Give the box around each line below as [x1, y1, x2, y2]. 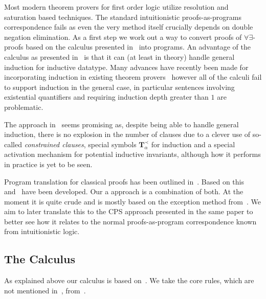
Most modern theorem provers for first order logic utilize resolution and [4, 2, 229, 12]
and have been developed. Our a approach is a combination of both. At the [4, 186, 243, 197]
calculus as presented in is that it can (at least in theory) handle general [4, 51, 235, 62]
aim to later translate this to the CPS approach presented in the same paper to [4, 206, 253, 217]
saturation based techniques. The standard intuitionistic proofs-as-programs [4, 11, 242, 22]
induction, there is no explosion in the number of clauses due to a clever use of [4, 129, 251, 140]
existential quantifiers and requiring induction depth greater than [4, 91, 209, 102]
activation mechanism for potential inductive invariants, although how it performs [4, 149, 261, 159]
